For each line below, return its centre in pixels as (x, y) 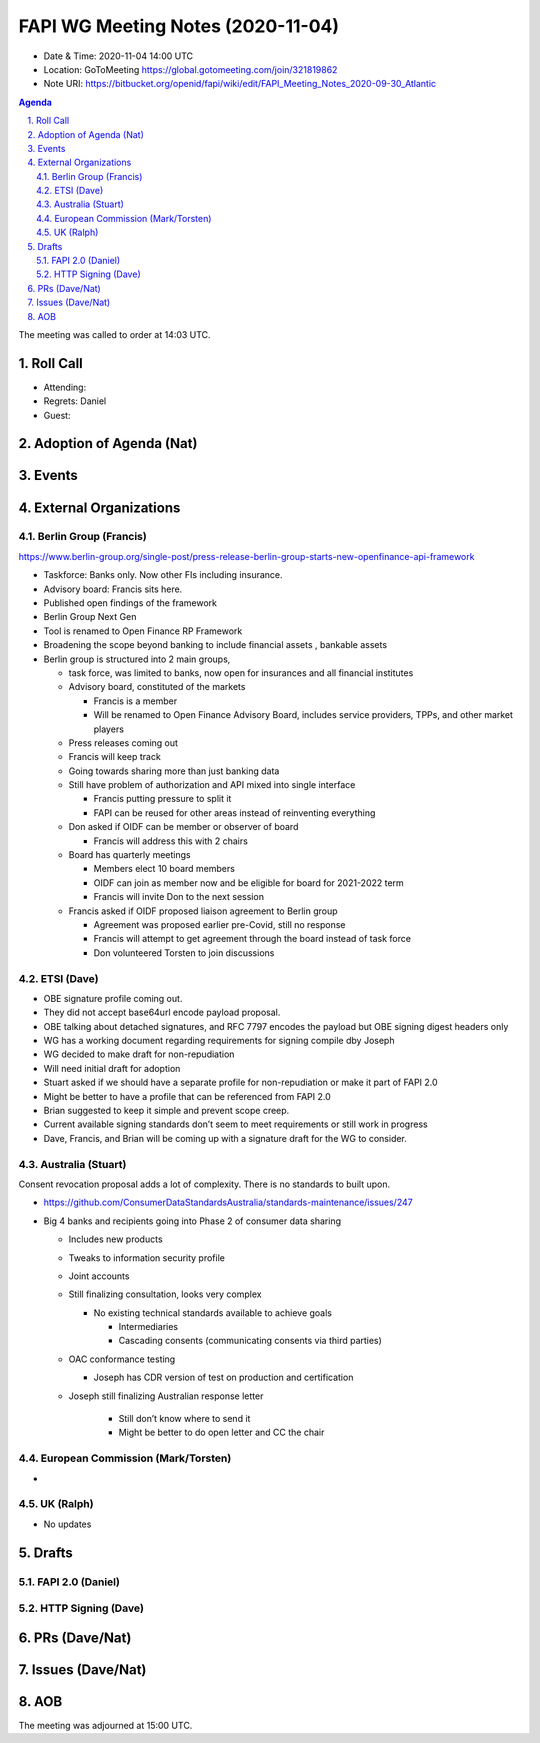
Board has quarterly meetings (129, 855)
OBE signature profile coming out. (113, 998)
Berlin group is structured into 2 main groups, (137, 659)
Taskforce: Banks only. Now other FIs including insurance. (163, 575)
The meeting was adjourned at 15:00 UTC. (105, 1725)
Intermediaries (148, 1327)
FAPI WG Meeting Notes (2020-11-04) (179, 26)
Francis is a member (135, 701)
